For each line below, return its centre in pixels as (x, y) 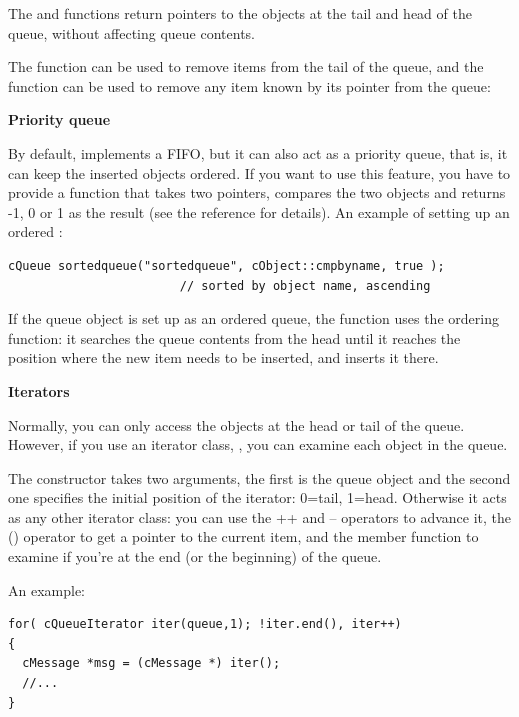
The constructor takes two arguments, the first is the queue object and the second (259, 477)
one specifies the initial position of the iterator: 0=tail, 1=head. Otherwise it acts (257, 497)
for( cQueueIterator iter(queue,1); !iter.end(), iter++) (205, 624)
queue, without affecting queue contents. (132, 32)
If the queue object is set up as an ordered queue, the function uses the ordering (253, 318)
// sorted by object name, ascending (305, 285)
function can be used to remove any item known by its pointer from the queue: (249, 85)
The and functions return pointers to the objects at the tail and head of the (240, 13)
